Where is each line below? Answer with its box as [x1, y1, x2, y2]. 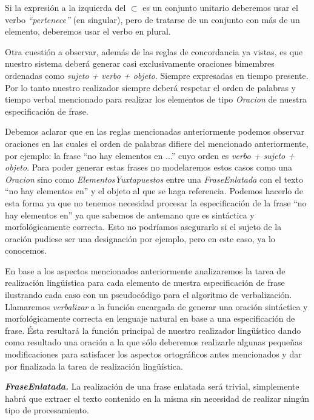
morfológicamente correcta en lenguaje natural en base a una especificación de [5, 312, 295, 325]
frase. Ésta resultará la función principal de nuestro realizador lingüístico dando [5, 323, 301, 336]
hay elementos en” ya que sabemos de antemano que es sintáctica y [5, 208, 255, 221]
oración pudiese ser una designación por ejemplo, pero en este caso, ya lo [5, 232, 275, 245]
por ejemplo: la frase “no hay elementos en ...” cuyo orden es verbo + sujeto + [5, 149, 295, 161]
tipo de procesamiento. [5, 404, 89, 416]
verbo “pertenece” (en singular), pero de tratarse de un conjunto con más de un [5, 13, 300, 25]
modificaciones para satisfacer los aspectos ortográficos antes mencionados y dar [5, 348, 302, 361]
